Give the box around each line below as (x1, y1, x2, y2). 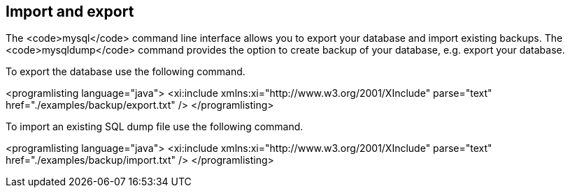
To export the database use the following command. (6, 65, 245, 78)
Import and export (6, 3, 134, 20)
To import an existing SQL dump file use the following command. (6, 121, 304, 133)
